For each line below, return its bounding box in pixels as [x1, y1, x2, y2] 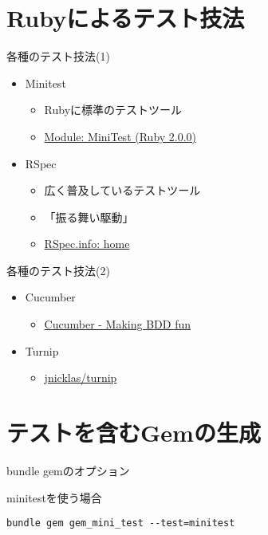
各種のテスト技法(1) [6, 48, 110, 65]
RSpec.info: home [44, 235, 130, 252]
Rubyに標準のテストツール [44, 101, 183, 118]
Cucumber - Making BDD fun [44, 316, 191, 332]
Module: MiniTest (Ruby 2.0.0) [44, 128, 197, 144]
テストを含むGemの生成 [6, 416, 261, 449]
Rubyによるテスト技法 [6, 2, 245, 34]
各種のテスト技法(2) [6, 262, 110, 278]
